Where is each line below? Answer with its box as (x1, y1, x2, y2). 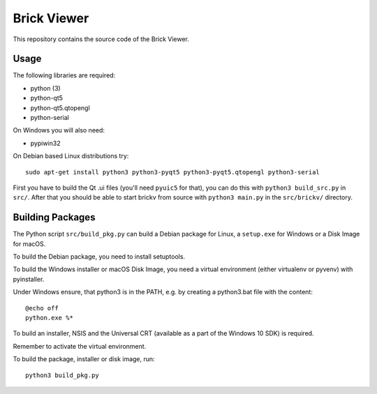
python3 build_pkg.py (25, 371, 99, 379)
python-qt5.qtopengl (30, 103, 90, 112)
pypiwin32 (30, 139, 61, 147)
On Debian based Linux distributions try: (13, 152, 129, 160)
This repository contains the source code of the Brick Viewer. (13, 35, 190, 43)
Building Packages (13, 211, 96, 223)
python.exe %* (25, 314, 73, 321)
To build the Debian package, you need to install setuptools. (13, 252, 185, 261)
